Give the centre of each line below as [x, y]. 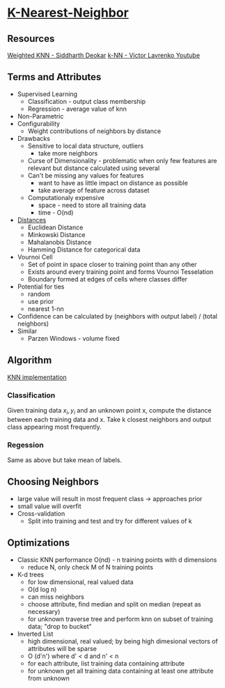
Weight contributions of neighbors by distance [94, 131]
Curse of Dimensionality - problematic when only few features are [122, 160]
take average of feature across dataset [94, 190]
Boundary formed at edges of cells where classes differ [108, 279]
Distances [32, 220]
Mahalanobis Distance [60, 242]
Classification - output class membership [87, 101]
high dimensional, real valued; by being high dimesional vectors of [123, 641]
